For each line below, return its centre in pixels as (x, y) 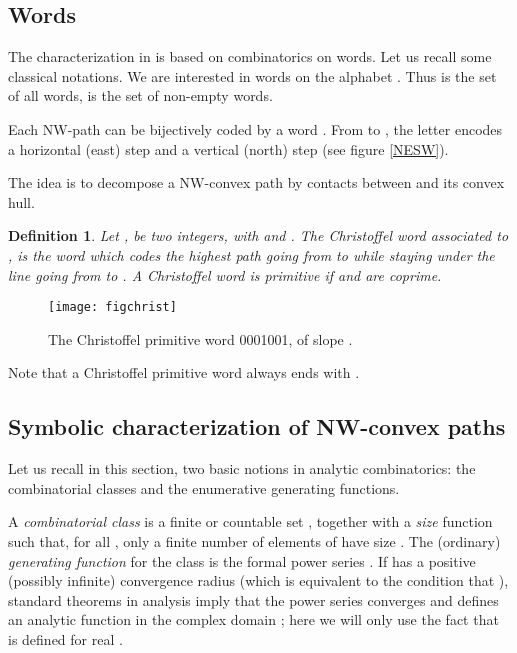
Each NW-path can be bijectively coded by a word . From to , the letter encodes (255, 128)
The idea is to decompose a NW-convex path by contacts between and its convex (256, 182)
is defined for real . (65, 638)
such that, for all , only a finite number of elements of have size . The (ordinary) (254, 540)
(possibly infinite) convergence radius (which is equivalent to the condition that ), (258, 580)
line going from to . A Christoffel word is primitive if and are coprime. (225, 274)
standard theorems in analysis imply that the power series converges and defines (253, 599)
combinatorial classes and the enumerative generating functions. (204, 487)
